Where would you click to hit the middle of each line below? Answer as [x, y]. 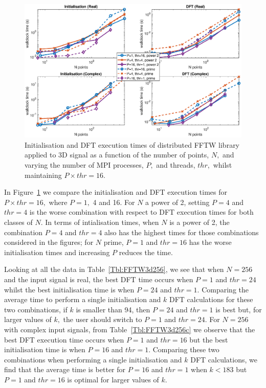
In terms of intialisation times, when [102, 222]
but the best [209, 339]
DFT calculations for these [211, 299]
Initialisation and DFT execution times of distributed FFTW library [132, 144]
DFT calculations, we [224, 359]
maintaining [43, 175]
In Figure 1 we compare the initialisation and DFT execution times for [116, 192]
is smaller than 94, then [113, 309]
